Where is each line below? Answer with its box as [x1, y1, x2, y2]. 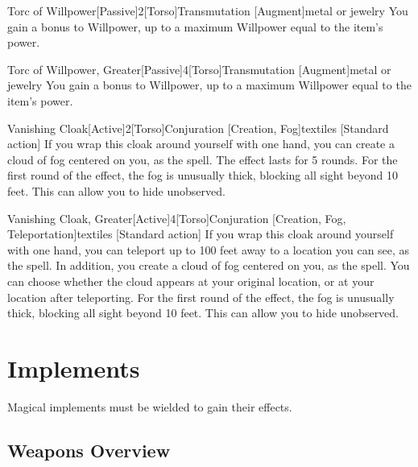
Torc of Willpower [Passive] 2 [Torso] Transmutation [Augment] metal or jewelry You [7, 2, 408, 19]
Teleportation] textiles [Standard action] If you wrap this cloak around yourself [7, 225, 394, 242]
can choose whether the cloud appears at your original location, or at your [7, 272, 375, 289]
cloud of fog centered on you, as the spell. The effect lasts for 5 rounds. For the [7, 151, 398, 167]
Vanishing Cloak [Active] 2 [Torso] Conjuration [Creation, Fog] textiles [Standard [7, 119, 389, 136]
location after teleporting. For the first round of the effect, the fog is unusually [7, 288, 395, 305]
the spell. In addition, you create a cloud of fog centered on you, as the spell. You [7, 257, 410, 274]
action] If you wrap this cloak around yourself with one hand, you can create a [7, 135, 395, 152]
